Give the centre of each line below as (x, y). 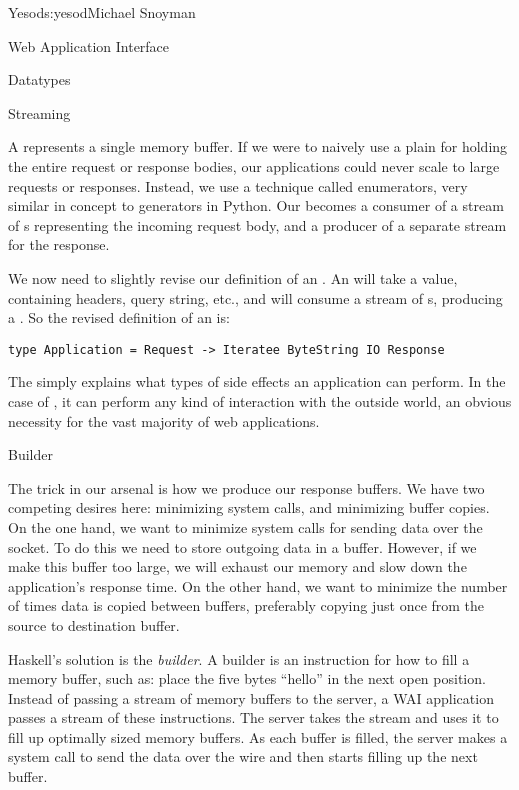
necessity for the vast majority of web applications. (164, 420)
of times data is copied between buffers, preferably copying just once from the (246, 605)
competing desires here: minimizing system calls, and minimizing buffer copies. (249, 507)
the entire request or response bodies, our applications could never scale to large (254, 165)
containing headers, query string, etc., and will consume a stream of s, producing (255, 297)
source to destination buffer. (94, 624)
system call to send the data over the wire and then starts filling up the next (243, 756)
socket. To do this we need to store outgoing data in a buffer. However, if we (242, 546)
